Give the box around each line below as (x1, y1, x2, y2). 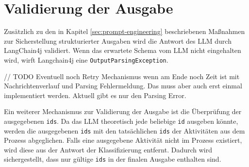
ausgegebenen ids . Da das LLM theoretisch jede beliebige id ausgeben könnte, (4, 116, 238, 126)
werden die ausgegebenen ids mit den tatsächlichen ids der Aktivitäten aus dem (4, 125, 245, 135)
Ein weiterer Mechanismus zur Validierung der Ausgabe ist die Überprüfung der (4, 106, 242, 117)
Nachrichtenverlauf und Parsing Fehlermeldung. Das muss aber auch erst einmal (4, 81, 242, 91)
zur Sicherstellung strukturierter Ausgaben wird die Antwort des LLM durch (4, 35, 232, 46)
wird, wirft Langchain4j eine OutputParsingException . (4, 54, 168, 65)
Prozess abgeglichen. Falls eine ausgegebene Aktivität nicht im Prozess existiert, (4, 135, 242, 145)
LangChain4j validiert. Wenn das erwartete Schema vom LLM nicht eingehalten (4, 45, 241, 55)
